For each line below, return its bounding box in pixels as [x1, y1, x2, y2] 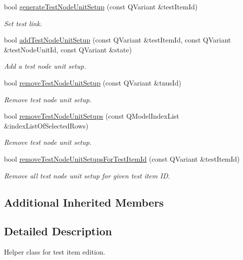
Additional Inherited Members [4, 194, 164, 210]
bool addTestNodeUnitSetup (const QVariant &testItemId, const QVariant [4, 35, 231, 45]
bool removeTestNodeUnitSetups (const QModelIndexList [4, 111, 180, 121]
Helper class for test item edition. [4, 247, 105, 257]
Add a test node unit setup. [4, 61, 86, 71]
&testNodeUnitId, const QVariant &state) [4, 44, 132, 54]
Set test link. [4, 18, 42, 28]
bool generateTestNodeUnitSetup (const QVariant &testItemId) [4, 1, 198, 11]
